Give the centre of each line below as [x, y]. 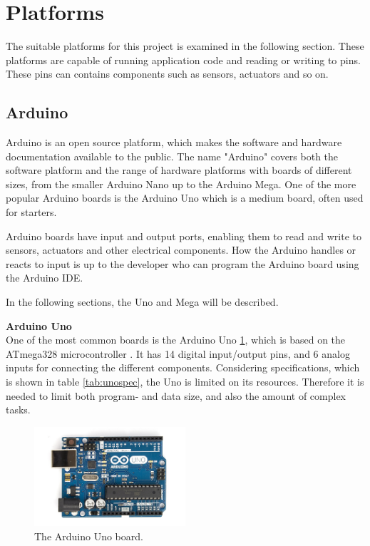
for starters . [31, 212]
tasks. [18, 409]
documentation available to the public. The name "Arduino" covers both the [172, 156]
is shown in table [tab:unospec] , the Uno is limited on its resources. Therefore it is [185, 382]
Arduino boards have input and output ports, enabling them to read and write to [184, 236]
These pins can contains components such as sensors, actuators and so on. [167, 74]
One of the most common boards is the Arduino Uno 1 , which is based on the [176, 340]
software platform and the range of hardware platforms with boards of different [179, 170]
